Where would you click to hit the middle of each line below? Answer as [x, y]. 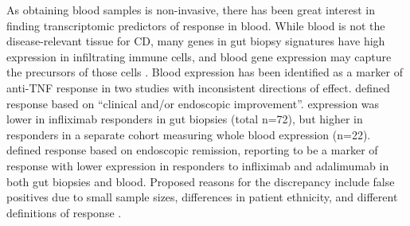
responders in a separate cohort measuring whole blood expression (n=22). [189, 134]
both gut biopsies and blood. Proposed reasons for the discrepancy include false [201, 181]
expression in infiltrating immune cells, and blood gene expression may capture [199, 56]
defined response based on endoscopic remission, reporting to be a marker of [192, 150]
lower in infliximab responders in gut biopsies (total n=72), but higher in [185, 119]
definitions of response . [64, 212]
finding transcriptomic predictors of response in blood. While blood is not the [196, 25]
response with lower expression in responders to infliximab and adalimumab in [198, 165]
